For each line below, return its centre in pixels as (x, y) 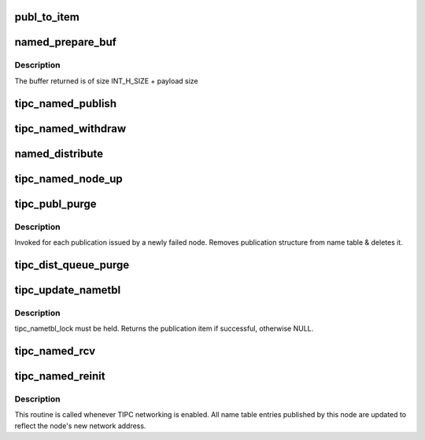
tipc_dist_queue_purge (72, 265)
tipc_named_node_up (68, 178)
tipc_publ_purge (56, 203)
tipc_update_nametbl (68, 290)
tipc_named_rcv (55, 351)
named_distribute (59, 153)
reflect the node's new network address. (80, 426)
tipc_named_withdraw (70, 129)
